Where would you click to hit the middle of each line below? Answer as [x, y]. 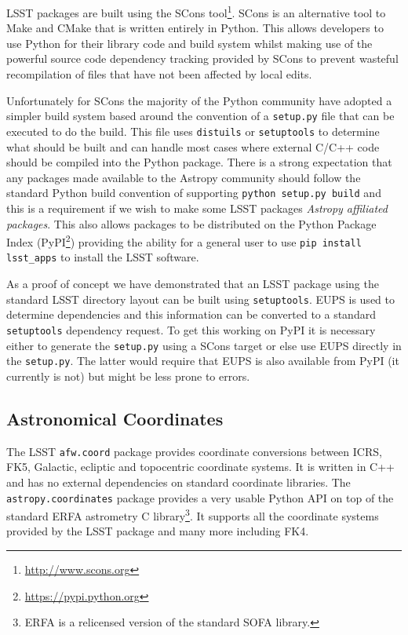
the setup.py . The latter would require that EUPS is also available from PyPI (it [203, 361]
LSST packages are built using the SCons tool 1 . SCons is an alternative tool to [196, 11]
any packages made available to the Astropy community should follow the [184, 177]
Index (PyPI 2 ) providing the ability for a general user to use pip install [184, 241]
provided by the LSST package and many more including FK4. [158, 531]
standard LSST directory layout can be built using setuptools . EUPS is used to [200, 299]
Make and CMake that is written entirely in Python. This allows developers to [195, 28]
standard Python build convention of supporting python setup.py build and [194, 193]
